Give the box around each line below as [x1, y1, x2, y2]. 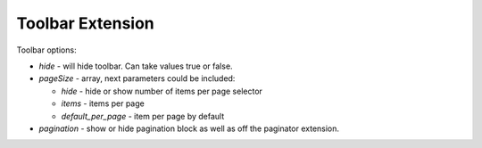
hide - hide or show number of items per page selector [61, 86, 263, 96]
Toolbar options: [16, 45, 77, 55]
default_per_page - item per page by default [61, 111, 225, 121]
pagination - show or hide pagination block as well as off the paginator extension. [38, 123, 339, 134]
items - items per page [61, 98, 145, 109]
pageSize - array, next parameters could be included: [38, 73, 236, 84]
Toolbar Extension [16, 13, 155, 33]
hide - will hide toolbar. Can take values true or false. [38, 61, 233, 71]
